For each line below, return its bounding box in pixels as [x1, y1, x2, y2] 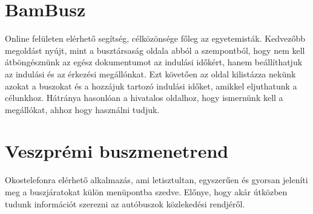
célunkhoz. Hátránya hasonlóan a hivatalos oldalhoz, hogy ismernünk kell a [5, 91, 283, 104]
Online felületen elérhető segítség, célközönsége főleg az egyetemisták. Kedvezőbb [5, 32, 306, 45]
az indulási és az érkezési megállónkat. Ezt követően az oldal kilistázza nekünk [5, 67, 296, 80]
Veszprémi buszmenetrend [5, 138, 229, 163]
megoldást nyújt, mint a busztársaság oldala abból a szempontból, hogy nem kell [5, 44, 305, 56]
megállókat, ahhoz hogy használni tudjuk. [5, 103, 160, 115]
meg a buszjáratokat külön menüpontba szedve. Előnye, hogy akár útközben [5, 186, 288, 198]
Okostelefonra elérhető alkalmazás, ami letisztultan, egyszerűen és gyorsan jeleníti [5, 173, 308, 186]
